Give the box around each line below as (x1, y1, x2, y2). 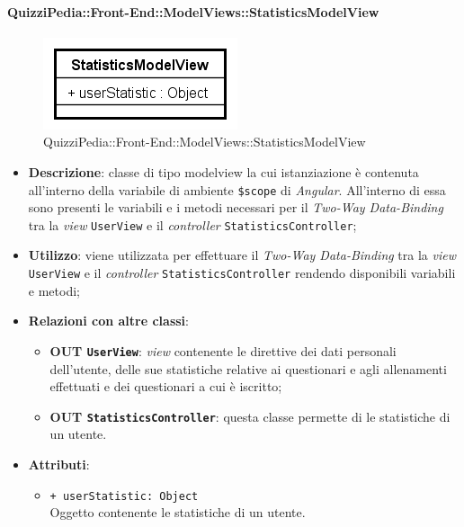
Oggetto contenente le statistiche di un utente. (49, 503, 306, 522)
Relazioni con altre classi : (28, 311, 189, 330)
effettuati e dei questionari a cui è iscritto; (49, 377, 282, 396)
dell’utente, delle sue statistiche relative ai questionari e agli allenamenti (49, 359, 447, 378)
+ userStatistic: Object (49, 489, 199, 503)
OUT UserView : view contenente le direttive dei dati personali (49, 341, 397, 360)
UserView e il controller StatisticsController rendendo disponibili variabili (28, 263, 456, 282)
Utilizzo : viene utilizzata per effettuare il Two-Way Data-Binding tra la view (28, 246, 456, 264)
